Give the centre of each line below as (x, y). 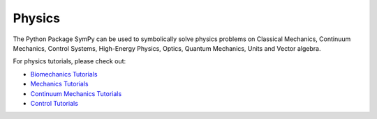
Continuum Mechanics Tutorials (76, 93)
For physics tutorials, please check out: (69, 61)
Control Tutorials (54, 103)
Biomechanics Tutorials (64, 74)
